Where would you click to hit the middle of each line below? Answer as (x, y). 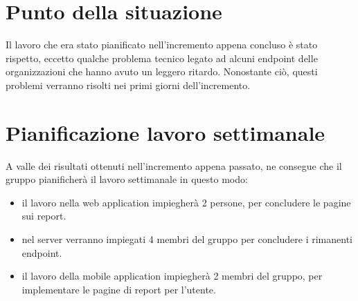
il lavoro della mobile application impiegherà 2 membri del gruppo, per (172, 276)
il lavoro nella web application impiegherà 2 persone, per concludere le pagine (186, 202)
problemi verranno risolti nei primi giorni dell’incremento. (128, 85)
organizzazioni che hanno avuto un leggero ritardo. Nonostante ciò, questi (162, 71)
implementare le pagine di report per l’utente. (119, 289)
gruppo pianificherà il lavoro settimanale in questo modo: (127, 179)
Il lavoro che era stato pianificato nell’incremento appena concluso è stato (162, 45)
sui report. (44, 216)
